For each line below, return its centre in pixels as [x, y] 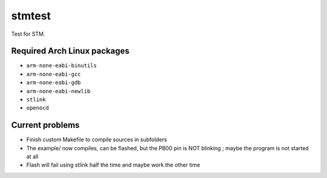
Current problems [45, 125]
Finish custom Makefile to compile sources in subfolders [97, 140]
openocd [38, 108]
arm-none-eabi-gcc [54, 74]
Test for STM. [28, 34]
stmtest [31, 16]
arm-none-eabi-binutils [61, 66]
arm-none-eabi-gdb [54, 83]
